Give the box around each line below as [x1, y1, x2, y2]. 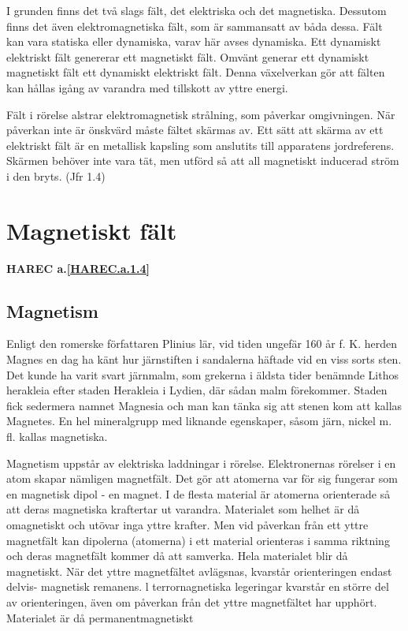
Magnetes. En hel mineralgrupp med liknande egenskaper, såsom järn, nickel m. [6, 413, 392, 429]
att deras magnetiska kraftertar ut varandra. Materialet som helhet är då [6, 501, 360, 517]
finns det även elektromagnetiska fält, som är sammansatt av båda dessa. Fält [6, 17, 383, 34]
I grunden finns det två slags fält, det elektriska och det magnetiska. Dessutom [6, 2, 387, 18]
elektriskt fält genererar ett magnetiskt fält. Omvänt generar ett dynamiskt [6, 48, 369, 65]
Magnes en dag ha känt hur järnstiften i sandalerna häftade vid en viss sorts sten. [6, 351, 402, 368]
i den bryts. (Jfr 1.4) [6, 167, 106, 184]
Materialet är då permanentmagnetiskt [6, 609, 194, 625]
